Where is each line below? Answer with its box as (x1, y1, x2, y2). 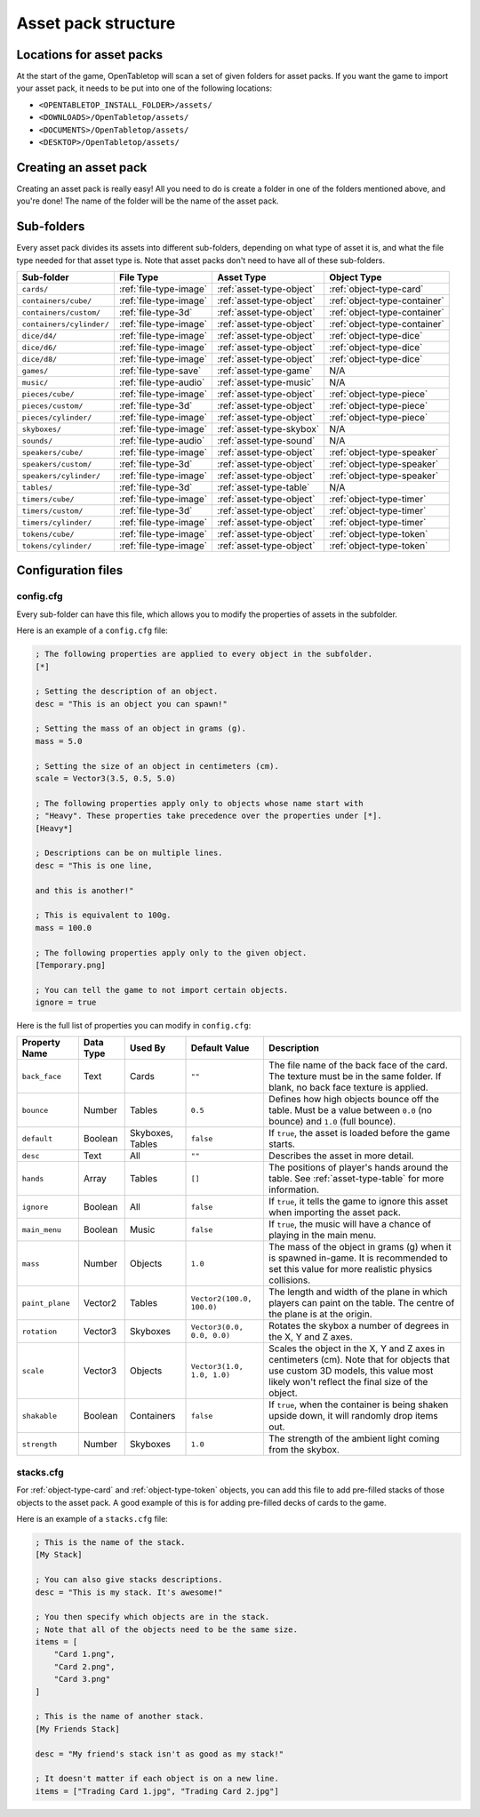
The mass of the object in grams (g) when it (268, 1241, 452, 1253)
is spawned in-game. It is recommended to (268, 1252, 448, 1264)
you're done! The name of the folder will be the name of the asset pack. (16, 196, 279, 206)
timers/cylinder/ (21, 517, 92, 527)
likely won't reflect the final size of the (268, 1376, 428, 1389)
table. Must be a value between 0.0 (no (268, 1104, 433, 1117)
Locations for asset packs (16, 47, 164, 62)
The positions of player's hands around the (268, 1161, 449, 1173)
